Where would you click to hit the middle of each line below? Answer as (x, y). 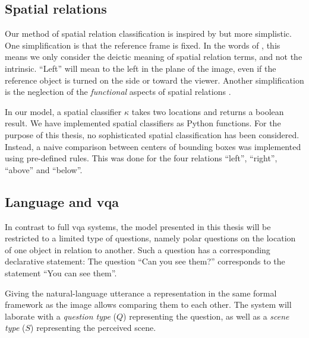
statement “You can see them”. (61, 272)
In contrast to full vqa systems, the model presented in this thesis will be (138, 226)
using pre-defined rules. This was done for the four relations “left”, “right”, (141, 158)
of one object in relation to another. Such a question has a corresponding (138, 249)
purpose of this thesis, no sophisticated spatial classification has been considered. (152, 134)
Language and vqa (62, 201)
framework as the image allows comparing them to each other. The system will (148, 304)
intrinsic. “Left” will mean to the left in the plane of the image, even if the (141, 68)
